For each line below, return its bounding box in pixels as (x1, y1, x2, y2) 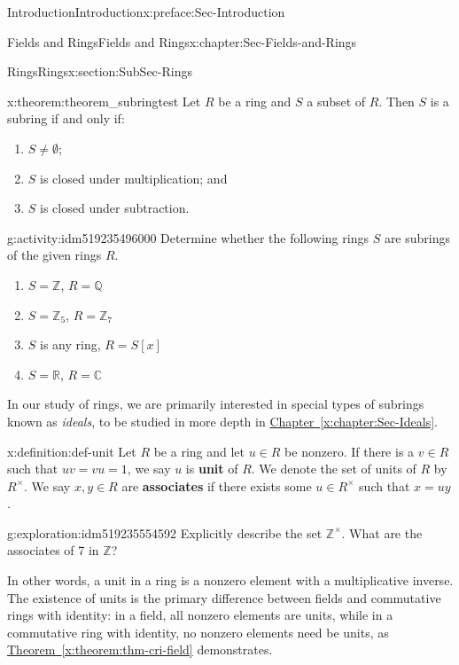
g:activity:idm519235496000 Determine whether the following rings (7, 228, 369, 246)
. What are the (341, 523, 423, 542)
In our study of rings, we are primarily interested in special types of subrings (7, 395, 424, 413)
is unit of (185, 459, 238, 478)
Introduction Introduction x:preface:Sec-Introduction (7, 3, 285, 20)
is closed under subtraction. (40, 199, 190, 217)
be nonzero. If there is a (284, 442, 415, 460)
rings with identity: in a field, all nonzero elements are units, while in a (7, 606, 393, 624)
